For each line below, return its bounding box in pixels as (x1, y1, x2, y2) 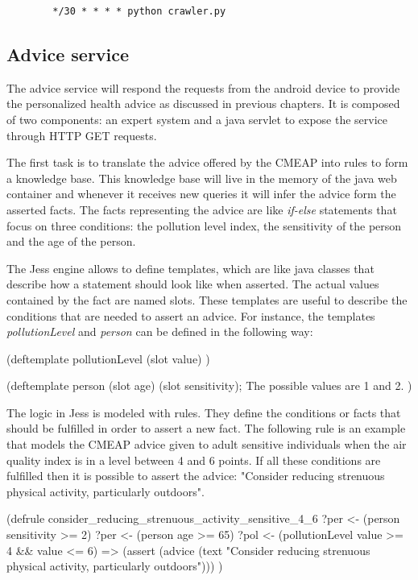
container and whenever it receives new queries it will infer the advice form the (6, 185, 396, 202)
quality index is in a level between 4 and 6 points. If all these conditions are (6, 451, 381, 468)
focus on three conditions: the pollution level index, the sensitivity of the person (6, 217, 402, 234)
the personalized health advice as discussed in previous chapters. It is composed (6, 95, 400, 112)
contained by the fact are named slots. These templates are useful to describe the (6, 291, 408, 308)
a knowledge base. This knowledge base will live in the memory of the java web (6, 169, 397, 186)
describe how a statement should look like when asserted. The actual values (6, 275, 379, 292)
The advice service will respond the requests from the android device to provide (6, 79, 400, 96)
